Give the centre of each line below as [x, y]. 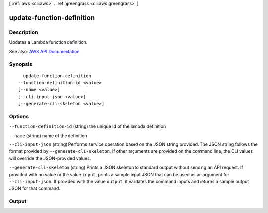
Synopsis [21, 64]
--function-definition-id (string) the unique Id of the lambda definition [88, 126]
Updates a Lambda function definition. [48, 42]
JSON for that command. [35, 188]
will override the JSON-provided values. [50, 158]
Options [19, 116]
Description [24, 32]
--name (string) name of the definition [48, 135]
